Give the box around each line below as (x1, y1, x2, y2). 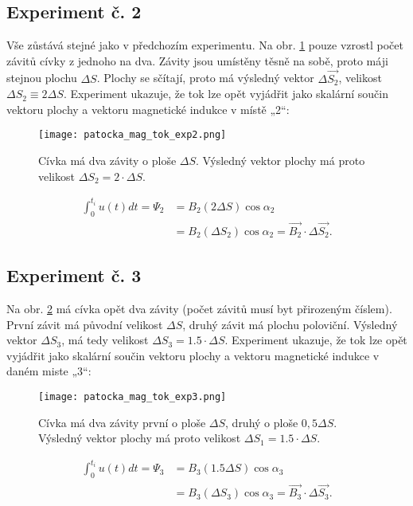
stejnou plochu (6, 69, 77, 86)
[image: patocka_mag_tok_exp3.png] (38, 390, 227, 402)
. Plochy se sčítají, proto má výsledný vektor (96, 69, 314, 86)
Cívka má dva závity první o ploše (38, 414, 206, 430)
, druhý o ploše (225, 414, 298, 430)
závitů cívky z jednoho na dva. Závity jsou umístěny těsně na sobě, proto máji (6, 52, 388, 69)
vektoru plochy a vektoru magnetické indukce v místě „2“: (6, 100, 290, 117)
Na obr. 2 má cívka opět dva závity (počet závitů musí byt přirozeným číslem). (6, 300, 392, 317)
